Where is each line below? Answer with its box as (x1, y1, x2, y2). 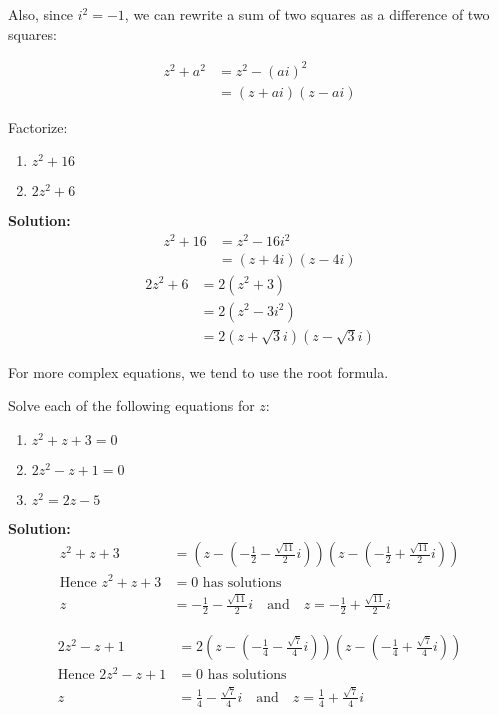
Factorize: (8, 116, 68, 137)
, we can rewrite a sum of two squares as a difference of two (124, 4, 490, 24)
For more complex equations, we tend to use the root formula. (8, 361, 389, 382)
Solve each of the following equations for (8, 395, 255, 416)
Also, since (8, 4, 74, 24)
